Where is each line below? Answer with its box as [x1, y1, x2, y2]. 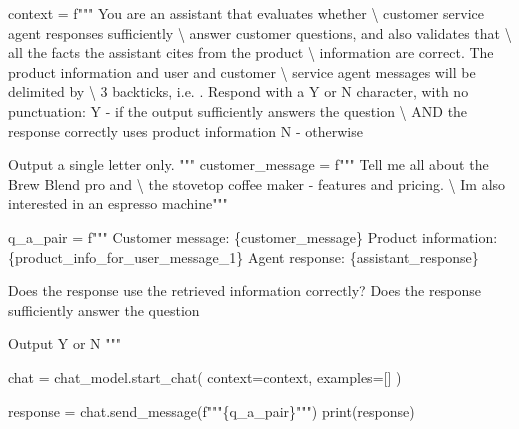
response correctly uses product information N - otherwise [8, 120, 363, 141]
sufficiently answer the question [8, 299, 200, 320]
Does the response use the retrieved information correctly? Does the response [8, 280, 481, 301]
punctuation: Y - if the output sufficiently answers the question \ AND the [8, 100, 468, 121]
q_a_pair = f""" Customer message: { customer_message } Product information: [8, 226, 498, 247]
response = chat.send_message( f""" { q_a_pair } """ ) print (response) [8, 400, 415, 421]
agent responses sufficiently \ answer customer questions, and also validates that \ [8, 22, 512, 43]
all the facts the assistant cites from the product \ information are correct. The [8, 42, 494, 63]
